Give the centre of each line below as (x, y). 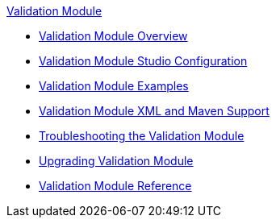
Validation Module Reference (115, 186)
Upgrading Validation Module (116, 161)
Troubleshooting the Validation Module (142, 136)
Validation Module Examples (114, 86)
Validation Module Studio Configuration (143, 61)
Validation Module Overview (113, 36)
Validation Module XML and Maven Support (154, 111)
